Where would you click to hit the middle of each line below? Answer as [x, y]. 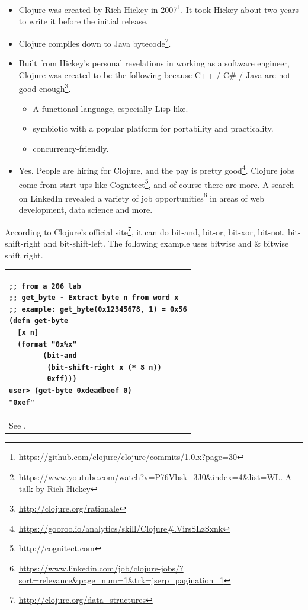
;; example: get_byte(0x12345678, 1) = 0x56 [98, 309]
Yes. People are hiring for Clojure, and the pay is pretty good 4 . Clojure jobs [157, 169]
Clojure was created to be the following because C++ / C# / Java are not [155, 74]
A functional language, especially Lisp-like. [110, 108]
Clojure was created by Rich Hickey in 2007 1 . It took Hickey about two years [158, 9]
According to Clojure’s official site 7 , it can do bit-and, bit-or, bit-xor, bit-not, [145, 231]
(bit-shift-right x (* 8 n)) [104, 367]
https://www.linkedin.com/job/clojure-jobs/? [101, 568]
